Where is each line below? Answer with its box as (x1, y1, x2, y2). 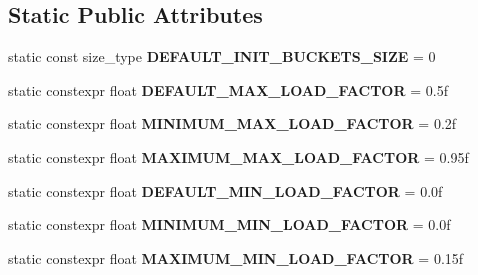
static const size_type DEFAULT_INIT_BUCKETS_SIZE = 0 (8, 46, 436, 67)
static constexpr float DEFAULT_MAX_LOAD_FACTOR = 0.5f (8, 79, 448, 100)
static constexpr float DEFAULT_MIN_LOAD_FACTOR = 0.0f (8, 180, 443, 201)
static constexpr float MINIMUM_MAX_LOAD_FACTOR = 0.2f (8, 113, 457, 134)
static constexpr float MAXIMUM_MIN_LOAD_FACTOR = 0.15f (8, 247, 464, 268)
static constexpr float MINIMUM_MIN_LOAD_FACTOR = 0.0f (8, 214, 451, 235)
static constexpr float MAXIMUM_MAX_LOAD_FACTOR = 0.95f (8, 146, 469, 167)
